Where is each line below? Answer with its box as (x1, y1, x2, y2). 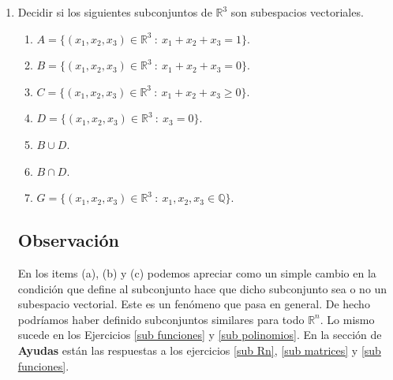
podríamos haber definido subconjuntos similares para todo (17, 311, 305, 327)
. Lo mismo (320, 311, 375, 327)
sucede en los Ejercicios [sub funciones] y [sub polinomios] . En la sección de (17, 326, 382, 343)
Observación (17, 228, 119, 252)
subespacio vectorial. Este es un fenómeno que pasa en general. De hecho (17, 296, 370, 312)
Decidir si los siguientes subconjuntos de (17, 4, 212, 20)
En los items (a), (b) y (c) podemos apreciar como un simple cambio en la (17, 264, 376, 281)
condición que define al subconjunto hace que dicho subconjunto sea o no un (17, 280, 387, 296)
